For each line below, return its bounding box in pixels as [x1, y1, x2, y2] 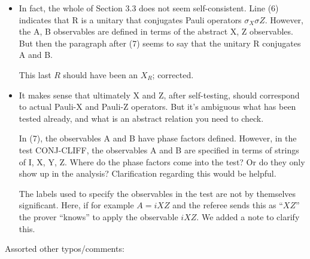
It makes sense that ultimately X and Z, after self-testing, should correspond [19, 88, 300, 101]
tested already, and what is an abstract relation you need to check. [19, 112, 264, 124]
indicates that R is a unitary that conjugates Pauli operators [19, 13, 242, 26]
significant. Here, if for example [19, 199, 134, 211]
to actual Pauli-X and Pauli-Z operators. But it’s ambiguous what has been [19, 100, 296, 113]
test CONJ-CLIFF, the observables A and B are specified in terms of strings [19, 143, 299, 156]
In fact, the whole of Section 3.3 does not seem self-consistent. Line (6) [19, 2, 279, 14]
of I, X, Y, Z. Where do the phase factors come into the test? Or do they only [19, 155, 305, 168]
